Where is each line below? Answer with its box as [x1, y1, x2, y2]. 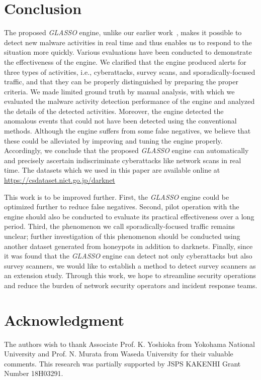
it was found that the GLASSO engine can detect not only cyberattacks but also [4, 250, 252, 261]
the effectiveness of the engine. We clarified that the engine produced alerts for [4, 56, 246, 67]
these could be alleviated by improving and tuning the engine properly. [4, 135, 223, 146]
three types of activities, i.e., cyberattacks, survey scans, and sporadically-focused [4, 66, 255, 77]
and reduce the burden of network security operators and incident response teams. [4, 280, 257, 290]
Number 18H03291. [4, 368, 63, 378]
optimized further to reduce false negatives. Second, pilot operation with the [4, 201, 239, 212]
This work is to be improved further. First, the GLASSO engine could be [4, 191, 229, 202]
